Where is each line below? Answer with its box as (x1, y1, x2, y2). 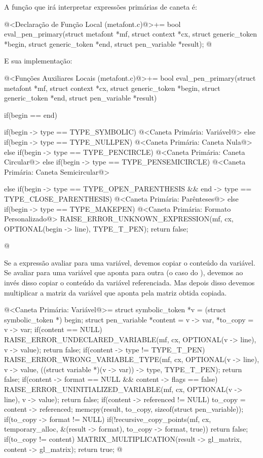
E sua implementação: (4, 55, 72, 66)
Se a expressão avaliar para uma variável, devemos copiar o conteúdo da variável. (4, 257, 255, 268)
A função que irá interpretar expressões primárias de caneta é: (4, 2, 197, 12)
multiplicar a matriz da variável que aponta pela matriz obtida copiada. (4, 287, 227, 298)
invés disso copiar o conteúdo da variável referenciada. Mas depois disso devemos (4, 277, 255, 288)
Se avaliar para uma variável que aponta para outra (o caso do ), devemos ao (4, 267, 243, 278)
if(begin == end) (4, 109, 58, 120)
